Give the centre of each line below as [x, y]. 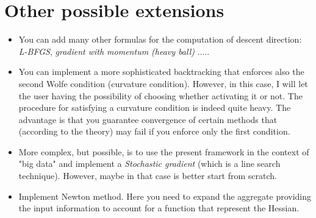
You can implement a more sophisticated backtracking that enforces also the [161, 72]
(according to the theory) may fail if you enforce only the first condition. [154, 131]
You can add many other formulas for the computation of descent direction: [160, 39]
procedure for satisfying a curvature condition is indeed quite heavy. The [155, 107]
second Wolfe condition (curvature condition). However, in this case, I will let [163, 83]
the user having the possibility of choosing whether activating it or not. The [160, 95]
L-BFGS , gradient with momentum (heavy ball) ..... [114, 51]
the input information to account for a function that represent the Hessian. [159, 208]
